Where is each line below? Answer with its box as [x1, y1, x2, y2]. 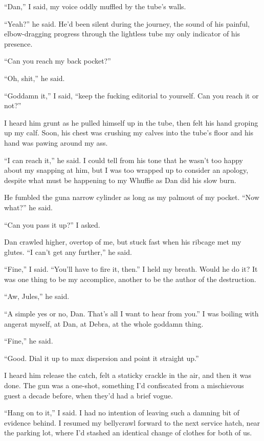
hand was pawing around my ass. [4, 137, 108, 148]
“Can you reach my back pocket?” [4, 55, 111, 66]
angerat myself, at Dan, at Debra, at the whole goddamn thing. [4, 318, 204, 329]
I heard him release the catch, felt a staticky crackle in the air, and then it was [4, 370, 251, 380]
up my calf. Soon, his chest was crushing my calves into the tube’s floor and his [4, 127, 254, 138]
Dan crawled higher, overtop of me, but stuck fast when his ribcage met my [4, 236, 241, 247]
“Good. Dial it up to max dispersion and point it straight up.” [4, 352, 199, 363]
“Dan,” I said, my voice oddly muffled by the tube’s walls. [4, 1, 186, 11]
